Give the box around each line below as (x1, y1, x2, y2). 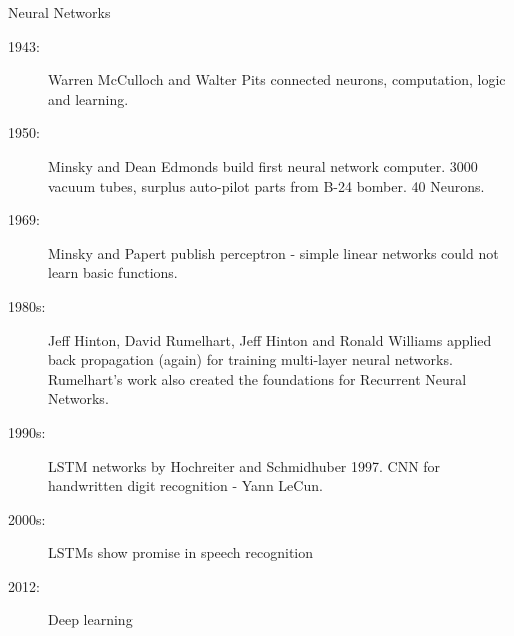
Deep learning (48, 609, 133, 630)
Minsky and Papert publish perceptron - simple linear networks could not (48, 242, 499, 263)
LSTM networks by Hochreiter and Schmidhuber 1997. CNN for (48, 455, 441, 476)
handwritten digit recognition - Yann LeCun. (48, 475, 323, 496)
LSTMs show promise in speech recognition (48, 542, 314, 563)
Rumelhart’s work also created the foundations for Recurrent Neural (48, 368, 467, 389)
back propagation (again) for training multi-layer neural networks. (48, 349, 453, 370)
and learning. (48, 88, 129, 109)
